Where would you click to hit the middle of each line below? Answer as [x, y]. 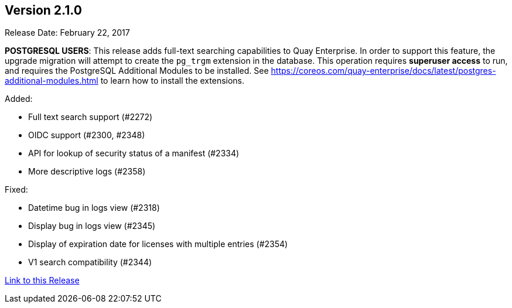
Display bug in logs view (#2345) [92, 226]
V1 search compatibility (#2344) [90, 262]
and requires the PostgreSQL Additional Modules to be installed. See [137, 71]
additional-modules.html [52, 81]
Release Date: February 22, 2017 [67, 33]
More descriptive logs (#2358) [87, 172]
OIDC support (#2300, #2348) [87, 135]
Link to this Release [42, 280]
